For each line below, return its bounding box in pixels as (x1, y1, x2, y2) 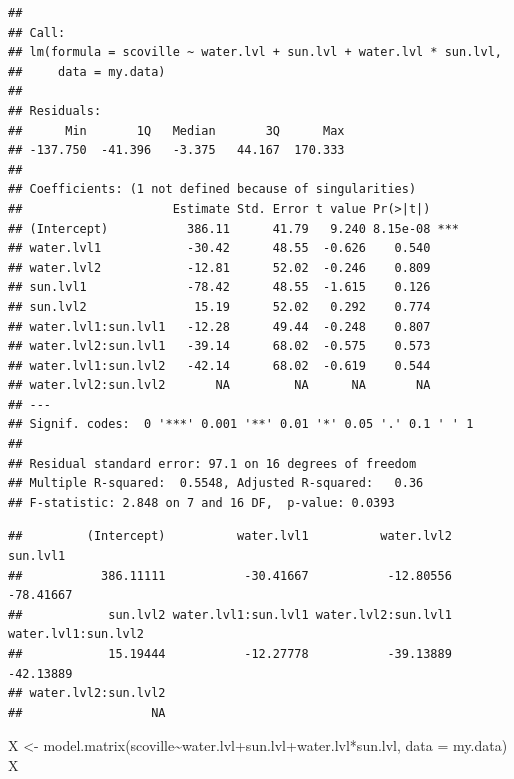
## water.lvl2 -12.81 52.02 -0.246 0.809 (8, 260, 431, 275)
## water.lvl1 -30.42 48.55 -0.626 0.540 (8, 241, 431, 256)
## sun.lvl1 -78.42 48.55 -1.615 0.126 (8, 280, 431, 295)
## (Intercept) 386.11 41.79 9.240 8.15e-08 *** (8, 221, 460, 236)
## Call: (8, 25, 66, 40)
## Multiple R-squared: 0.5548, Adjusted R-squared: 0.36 (8, 476, 424, 491)
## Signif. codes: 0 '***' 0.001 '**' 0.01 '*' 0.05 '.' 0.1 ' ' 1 (8, 417, 474, 432)
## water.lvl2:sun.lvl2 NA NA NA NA (8, 378, 431, 393)
